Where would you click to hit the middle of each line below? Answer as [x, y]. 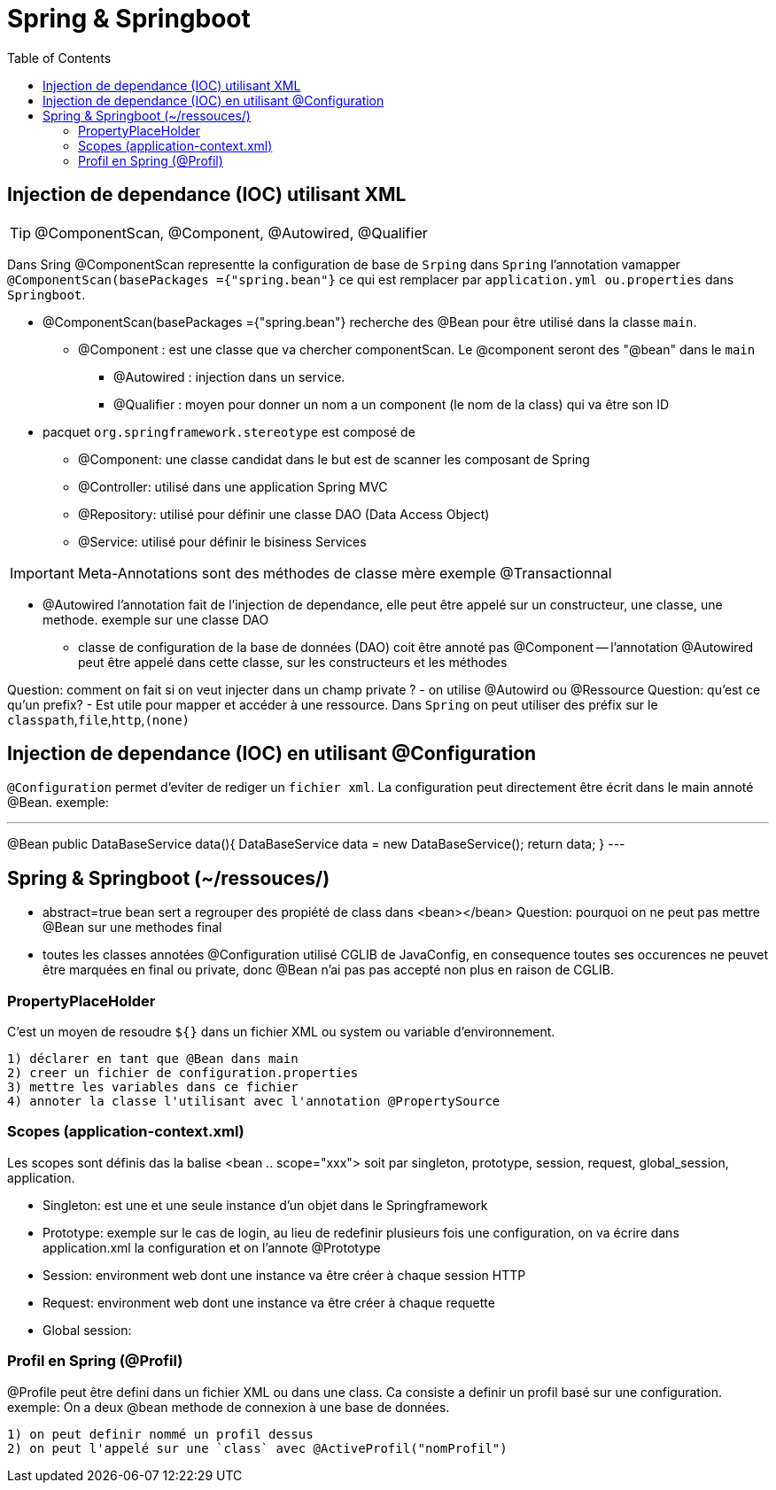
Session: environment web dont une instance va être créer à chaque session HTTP [284, 1275]
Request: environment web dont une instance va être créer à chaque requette [269, 1302]
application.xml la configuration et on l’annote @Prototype [212, 1247]
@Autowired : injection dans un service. [229, 376]
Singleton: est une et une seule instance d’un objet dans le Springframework [265, 1205]
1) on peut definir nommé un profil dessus [160, 1434]
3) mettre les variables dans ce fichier [153, 1087]
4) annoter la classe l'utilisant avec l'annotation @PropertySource [254, 1102]
